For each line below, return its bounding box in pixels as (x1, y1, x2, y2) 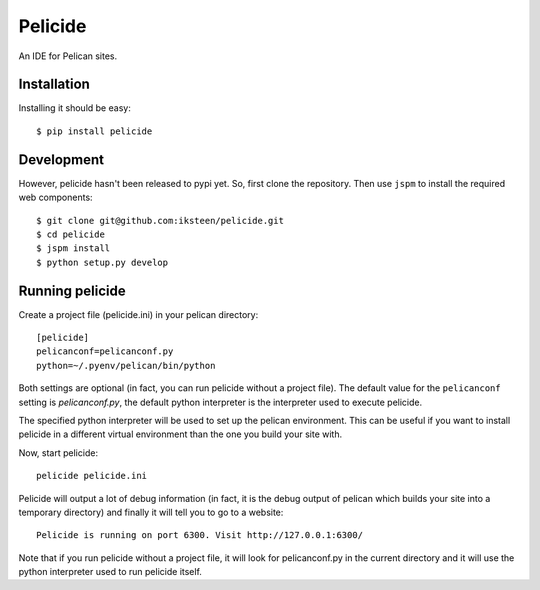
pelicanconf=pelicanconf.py (36, 346, 174, 357)
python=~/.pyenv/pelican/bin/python (36, 360, 216, 371)
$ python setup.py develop (36, 256, 169, 268)
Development (18, 151, 105, 168)
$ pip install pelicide (36, 125, 153, 137)
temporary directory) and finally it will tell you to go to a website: (18, 506, 284, 518)
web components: (18, 191, 94, 204)
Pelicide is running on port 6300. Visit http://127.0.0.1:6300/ (36, 530, 364, 541)
